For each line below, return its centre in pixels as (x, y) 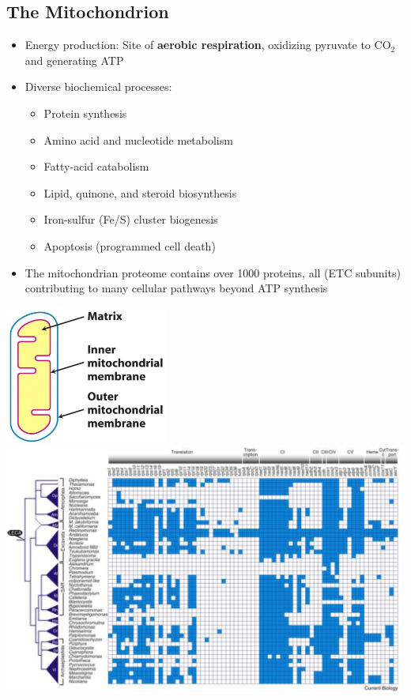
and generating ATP (74, 60)
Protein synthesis (85, 113)
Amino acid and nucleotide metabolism (138, 139)
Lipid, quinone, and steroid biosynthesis (140, 192)
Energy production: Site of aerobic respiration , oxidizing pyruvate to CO (208, 45)
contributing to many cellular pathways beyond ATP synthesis (176, 288)
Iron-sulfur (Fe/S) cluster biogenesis (131, 219)
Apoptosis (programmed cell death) (130, 245)
